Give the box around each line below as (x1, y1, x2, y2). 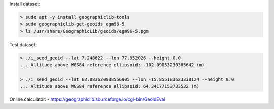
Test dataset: (9, 41, 37, 48)
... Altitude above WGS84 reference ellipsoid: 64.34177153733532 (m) (20, 84, 200, 89)
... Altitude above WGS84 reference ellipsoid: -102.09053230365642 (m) (20, 62, 205, 68)
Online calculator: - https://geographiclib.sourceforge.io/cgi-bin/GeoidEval (9, 96, 165, 102)
